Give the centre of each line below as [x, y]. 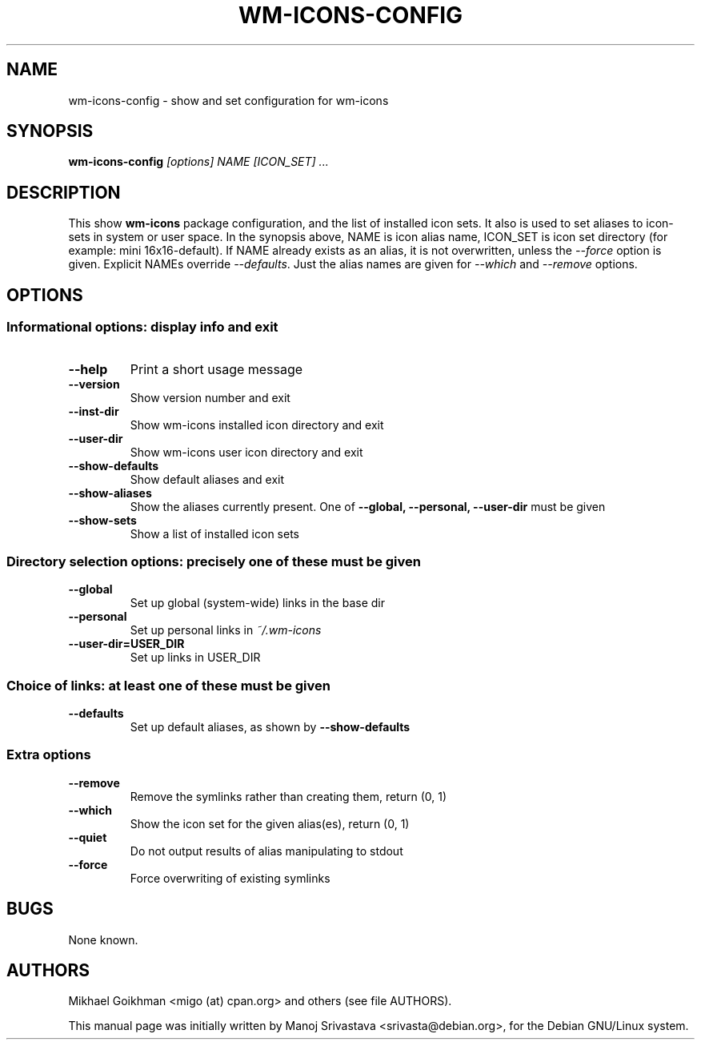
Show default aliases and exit [207, 479]
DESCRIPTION [64, 192]
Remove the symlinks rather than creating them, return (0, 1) [288, 796]
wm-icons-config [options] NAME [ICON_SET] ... [198, 162]
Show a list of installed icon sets [214, 533]
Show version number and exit [210, 397]
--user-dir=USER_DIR [126, 644]
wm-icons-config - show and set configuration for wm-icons [228, 100]
